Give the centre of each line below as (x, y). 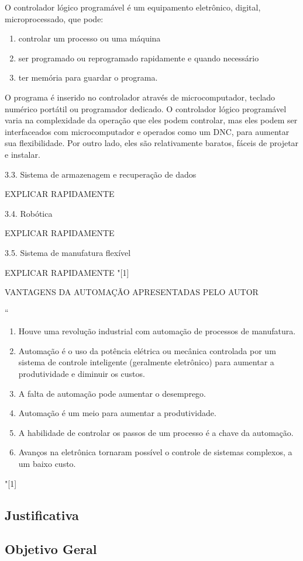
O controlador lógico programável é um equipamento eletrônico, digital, (133, 7)
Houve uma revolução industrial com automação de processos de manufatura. (157, 331)
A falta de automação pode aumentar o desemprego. (112, 393)
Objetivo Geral (51, 549)
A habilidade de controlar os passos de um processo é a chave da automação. (156, 432)
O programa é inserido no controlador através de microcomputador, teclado (140, 97)
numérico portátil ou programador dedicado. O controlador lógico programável (146, 108)
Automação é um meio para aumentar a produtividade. (117, 413)
